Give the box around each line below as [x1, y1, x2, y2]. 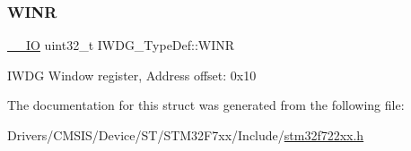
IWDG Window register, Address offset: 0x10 [7, 65, 257, 84]
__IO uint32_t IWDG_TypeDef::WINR [7, 36, 235, 55]
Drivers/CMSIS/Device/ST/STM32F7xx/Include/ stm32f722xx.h [7, 126, 364, 144]
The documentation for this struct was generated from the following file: [7, 96, 405, 114]
